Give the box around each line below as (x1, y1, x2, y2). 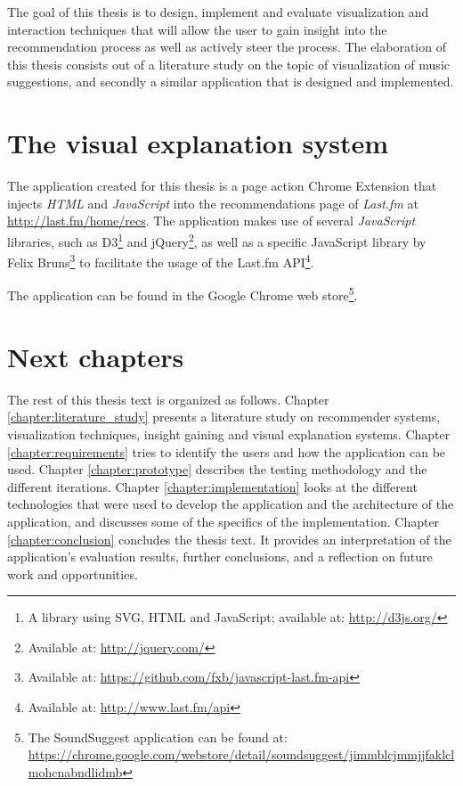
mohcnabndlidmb (28, 762, 123, 781)
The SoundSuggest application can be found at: (28, 727, 288, 746)
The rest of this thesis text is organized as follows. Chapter (7, 389, 329, 408)
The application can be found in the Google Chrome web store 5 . (7, 283, 358, 305)
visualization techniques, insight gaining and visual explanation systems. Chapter (7, 424, 451, 443)
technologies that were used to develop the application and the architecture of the (7, 495, 454, 513)
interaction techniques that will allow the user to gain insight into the (7, 20, 387, 38)
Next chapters (7, 338, 184, 374)
